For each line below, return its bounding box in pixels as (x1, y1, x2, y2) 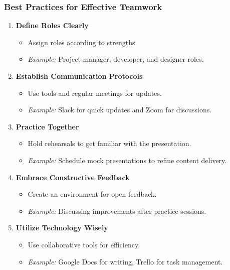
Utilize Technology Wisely (16, 222, 108, 233)
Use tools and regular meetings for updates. (28, 87, 162, 98)
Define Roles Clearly (16, 20, 89, 31)
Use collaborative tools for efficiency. (28, 239, 140, 249)
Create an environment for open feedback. (28, 189, 157, 199)
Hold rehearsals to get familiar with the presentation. (28, 138, 191, 149)
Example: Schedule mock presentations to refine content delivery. (28, 155, 227, 165)
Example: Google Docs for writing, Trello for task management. (28, 256, 223, 266)
